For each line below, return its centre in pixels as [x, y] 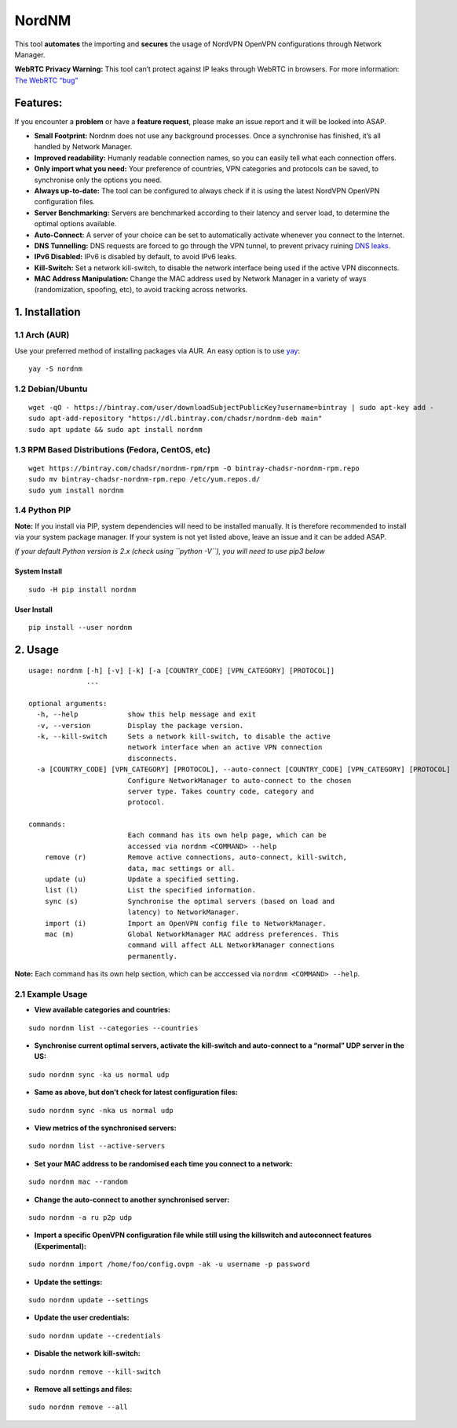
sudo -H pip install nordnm [82, 590]
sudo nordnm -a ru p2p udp [80, 1217]
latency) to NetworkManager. [183, 912]
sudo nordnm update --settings [89, 1300]
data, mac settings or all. [181, 868]
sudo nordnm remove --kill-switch [95, 1371]
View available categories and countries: [102, 1010]
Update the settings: [68, 1282]
